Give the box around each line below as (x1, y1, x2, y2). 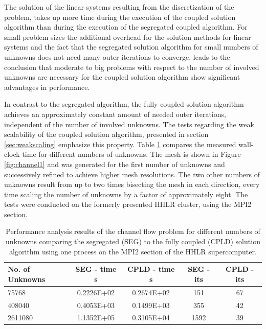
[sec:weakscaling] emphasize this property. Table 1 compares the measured (4, 138, 236, 149)
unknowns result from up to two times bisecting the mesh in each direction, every (4, 179, 260, 190)
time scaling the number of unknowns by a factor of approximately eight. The (4, 189, 248, 199)
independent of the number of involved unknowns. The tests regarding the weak (4, 119, 254, 129)
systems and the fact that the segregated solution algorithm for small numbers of (4, 41, 258, 52)
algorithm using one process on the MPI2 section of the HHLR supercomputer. (9, 246, 257, 256)
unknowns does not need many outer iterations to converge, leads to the (4, 51, 230, 62)
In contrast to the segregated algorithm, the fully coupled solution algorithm (4, 99, 244, 109)
